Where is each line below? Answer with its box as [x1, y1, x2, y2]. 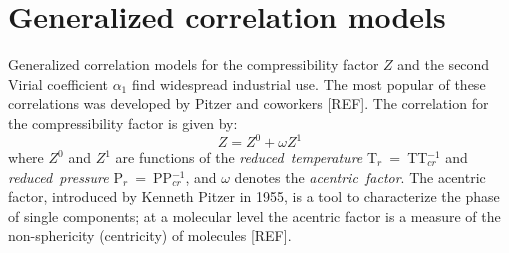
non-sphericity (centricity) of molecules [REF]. [8, 225, 292, 246]
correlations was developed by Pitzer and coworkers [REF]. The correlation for [8, 93, 489, 114]
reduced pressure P [8, 166, 123, 187]
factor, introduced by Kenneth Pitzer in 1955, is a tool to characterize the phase [8, 186, 500, 207]
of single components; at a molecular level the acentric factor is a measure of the [8, 205, 501, 226]
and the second [397, 54, 490, 75]
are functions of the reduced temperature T [115, 147, 378, 167]
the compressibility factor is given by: [8, 112, 238, 133]
